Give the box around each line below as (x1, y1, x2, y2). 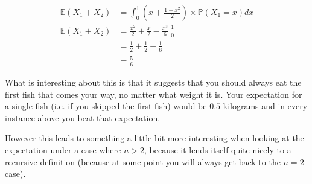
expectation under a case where (5, 144, 121, 156)
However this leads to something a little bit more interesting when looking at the (5, 132, 304, 144)
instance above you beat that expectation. (5, 111, 161, 124)
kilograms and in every (223, 100, 308, 112)
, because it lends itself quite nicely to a (144, 144, 291, 156)
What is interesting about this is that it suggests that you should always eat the (5, 76, 302, 89)
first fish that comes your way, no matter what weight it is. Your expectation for (5, 87, 302, 100)
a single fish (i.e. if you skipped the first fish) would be (5, 100, 207, 112)
